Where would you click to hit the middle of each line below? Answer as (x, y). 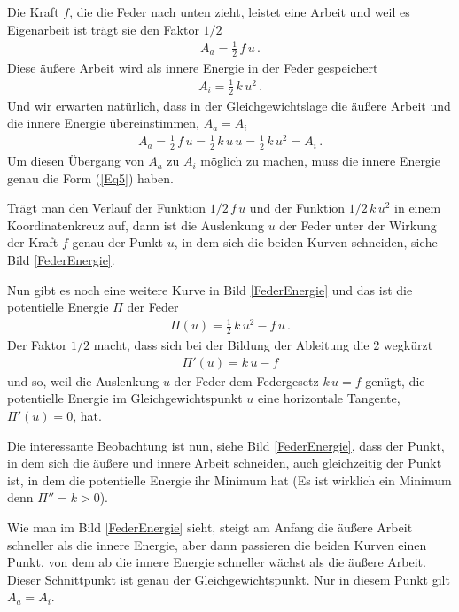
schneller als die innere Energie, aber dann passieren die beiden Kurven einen (217, 544)
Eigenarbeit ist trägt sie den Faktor (103, 29)
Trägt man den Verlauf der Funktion (106, 208)
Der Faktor (37, 345)
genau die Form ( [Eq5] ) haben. (90, 178)
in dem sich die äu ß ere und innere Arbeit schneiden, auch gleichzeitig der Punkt (225, 463)
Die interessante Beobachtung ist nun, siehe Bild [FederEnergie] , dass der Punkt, (226, 445)
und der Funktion (297, 208)
